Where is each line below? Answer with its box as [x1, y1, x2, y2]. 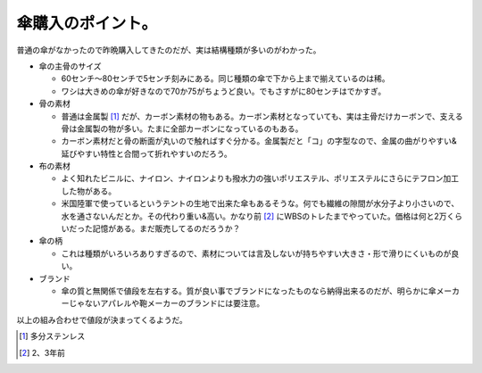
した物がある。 [61, 186, 116, 196]
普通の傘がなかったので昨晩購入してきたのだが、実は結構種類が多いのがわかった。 [16, 45, 321, 55]
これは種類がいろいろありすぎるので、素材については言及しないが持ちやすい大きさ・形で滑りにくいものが [61, 248, 452, 259]
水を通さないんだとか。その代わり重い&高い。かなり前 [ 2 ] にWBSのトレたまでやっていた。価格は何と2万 [61, 211, 447, 221]
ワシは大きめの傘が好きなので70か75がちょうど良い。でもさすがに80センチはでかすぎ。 [61, 86, 386, 96]
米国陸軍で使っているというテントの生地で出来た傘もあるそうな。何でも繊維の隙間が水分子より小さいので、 [61, 198, 460, 209]
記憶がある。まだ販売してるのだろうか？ [92, 223, 241, 234]
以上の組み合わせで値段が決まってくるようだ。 [16, 314, 187, 325]
